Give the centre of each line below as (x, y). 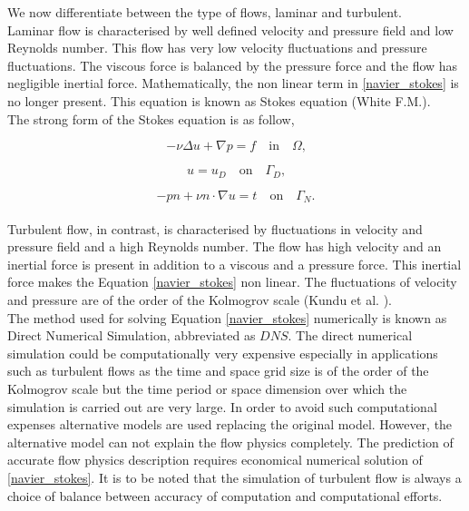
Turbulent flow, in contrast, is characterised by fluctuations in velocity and (215, 228)
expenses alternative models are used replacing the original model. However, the (230, 424)
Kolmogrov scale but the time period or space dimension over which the (207, 388)
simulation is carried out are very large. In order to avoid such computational (222, 406)
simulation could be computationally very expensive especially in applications (223, 353)
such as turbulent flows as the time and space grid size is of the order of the (218, 371)
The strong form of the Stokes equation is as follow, (151, 118)
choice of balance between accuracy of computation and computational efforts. (225, 495)
